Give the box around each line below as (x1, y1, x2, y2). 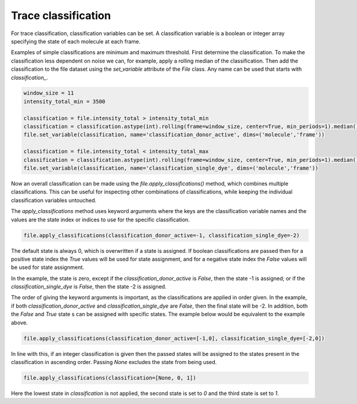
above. (11, 319, 28, 326)
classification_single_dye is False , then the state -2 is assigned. (11, 283, 167, 290)
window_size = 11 (23, 90, 74, 96)
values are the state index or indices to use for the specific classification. (11, 216, 190, 223)
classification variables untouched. (11, 196, 97, 203)
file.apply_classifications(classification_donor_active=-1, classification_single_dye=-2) (23, 232, 300, 239)
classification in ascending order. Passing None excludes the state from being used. (11, 359, 217, 365)
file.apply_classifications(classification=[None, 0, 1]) (23, 374, 196, 381)
